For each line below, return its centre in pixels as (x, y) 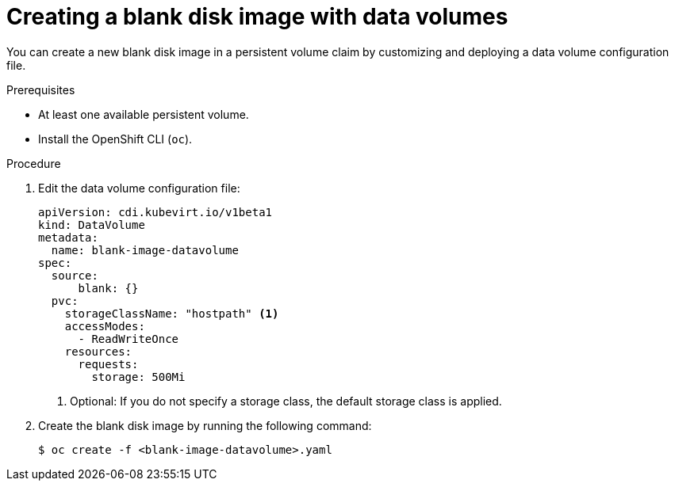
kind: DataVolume (92, 224)
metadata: (68, 237)
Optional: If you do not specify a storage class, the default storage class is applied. (286, 401)
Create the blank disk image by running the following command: (205, 425)
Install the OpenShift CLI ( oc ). (115, 139)
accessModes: (105, 326)
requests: (108, 364)
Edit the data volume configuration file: (139, 188)
